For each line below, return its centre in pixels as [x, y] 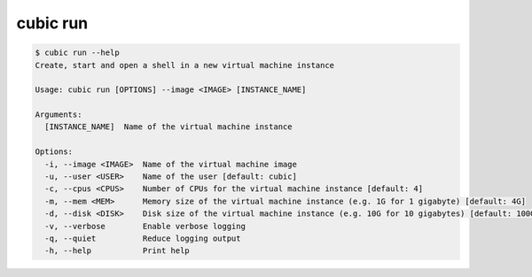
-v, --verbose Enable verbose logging [145, 226]
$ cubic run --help [77, 53]
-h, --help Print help [117, 251]
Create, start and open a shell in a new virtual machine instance [185, 65]
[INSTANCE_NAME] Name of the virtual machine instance [168, 127]
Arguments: [59, 115]
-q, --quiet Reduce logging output [143, 239]
